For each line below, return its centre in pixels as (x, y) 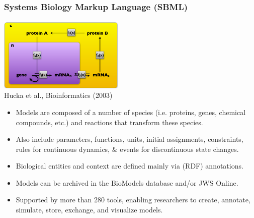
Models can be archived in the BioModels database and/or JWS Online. (127, 182)
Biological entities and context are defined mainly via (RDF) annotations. (130, 166)
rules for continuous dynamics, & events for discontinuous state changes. (127, 149)
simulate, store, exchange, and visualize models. (89, 210)
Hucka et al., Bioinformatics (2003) (58, 95)
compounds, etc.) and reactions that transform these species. (109, 122)
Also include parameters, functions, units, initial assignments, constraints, (130, 139)
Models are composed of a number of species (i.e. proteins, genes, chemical (131, 112)
